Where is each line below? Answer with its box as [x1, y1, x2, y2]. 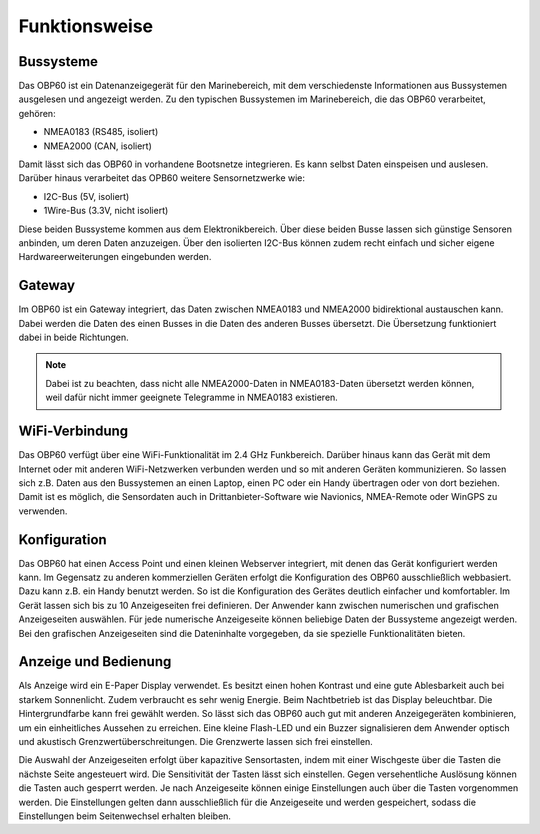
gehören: [18, 107, 56, 119]
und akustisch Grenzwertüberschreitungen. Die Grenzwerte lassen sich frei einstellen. [18, 736, 374, 748]
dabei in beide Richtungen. [18, 331, 129, 344]
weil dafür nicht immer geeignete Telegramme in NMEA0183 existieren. [45, 391, 339, 404]
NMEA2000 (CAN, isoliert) [43, 140, 152, 152]
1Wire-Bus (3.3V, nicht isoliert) [43, 205, 169, 217]
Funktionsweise [18, 15, 154, 37]
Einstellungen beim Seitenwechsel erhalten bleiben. [18, 810, 232, 822]
